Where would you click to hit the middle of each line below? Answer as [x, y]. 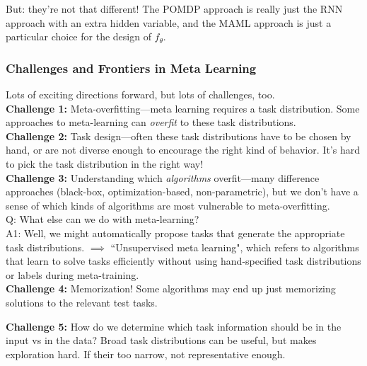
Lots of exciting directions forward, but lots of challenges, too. [140, 94]
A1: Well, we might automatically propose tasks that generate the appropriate [175, 233]
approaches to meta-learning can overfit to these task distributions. [151, 122]
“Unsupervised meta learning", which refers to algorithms [235, 247]
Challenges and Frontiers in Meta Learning [131, 68]
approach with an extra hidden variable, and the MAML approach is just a [169, 22]
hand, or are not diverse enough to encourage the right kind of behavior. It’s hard [183, 150]
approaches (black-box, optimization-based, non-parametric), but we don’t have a [182, 191]
